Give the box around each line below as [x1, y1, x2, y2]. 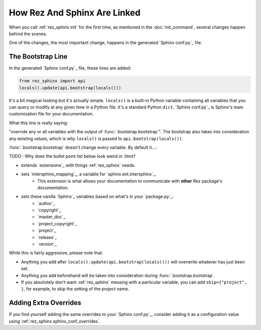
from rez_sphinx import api [19, 78, 86, 84]
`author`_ [37, 200, 56, 206]
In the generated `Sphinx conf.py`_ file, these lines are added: [9, 65, 131, 71]
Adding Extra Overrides [9, 299, 82, 307]
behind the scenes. [9, 31, 47, 36]
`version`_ [37, 241, 57, 247]
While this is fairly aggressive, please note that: [9, 250, 103, 256]
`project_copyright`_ [37, 220, 77, 226]
